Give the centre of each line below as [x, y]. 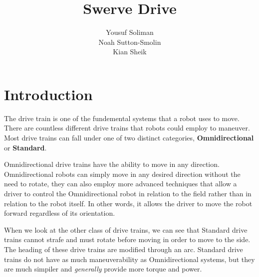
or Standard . [25, 147]
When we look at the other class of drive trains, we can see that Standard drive [126, 229]
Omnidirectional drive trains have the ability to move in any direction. [112, 164]
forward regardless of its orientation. [60, 213]
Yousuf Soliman [130, 32]
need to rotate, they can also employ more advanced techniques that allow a [121, 184]
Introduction [48, 94]
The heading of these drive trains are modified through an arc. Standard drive [124, 249]
